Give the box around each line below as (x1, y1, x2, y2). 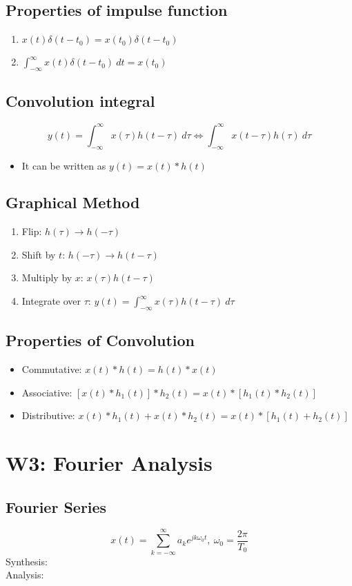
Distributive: (21, 408, 75, 423)
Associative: (21, 385, 72, 399)
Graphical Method (6, 192, 140, 213)
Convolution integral (6, 90, 155, 112)
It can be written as (21, 158, 106, 172)
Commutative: (21, 362, 82, 376)
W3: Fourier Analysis (6, 449, 213, 477)
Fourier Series (6, 496, 107, 517)
